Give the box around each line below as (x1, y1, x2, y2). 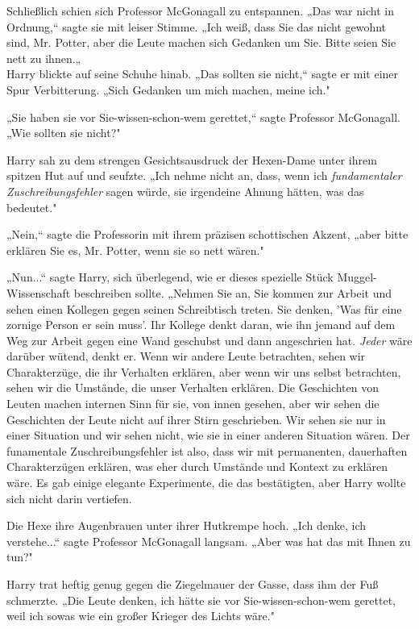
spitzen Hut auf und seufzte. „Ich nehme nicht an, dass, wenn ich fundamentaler (6, 167, 402, 184)
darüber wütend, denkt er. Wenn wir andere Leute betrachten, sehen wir (6, 348, 366, 364)
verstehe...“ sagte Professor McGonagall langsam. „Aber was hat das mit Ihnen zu (6, 532, 411, 549)
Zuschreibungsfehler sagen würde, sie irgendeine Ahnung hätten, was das (6, 182, 364, 199)
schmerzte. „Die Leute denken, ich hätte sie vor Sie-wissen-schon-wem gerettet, (6, 591, 396, 608)
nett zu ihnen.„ (6, 49, 81, 66)
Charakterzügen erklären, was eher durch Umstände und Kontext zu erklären (6, 458, 388, 475)
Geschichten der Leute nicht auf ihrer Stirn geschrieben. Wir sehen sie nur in (6, 410, 386, 427)
